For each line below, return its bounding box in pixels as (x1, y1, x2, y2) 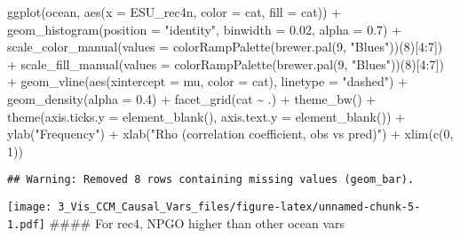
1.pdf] (7, 218, 45, 231)
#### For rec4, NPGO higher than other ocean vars (49, 213, 345, 232)
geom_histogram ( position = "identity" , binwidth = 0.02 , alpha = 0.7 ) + (7, 20, 402, 38)
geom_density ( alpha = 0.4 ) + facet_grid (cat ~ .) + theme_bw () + (7, 89, 377, 107)
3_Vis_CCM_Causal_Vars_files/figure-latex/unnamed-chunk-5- (58, 201, 421, 213)
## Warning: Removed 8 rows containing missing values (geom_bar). (7, 173, 415, 186)
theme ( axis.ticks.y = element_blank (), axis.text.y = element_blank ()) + (7, 107, 405, 125)
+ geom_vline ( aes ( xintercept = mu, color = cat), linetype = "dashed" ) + (7, 72, 408, 91)
